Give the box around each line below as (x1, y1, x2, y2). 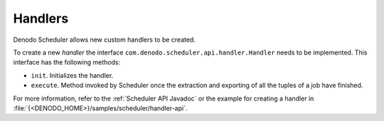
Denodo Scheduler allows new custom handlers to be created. (13, 35, 196, 44)
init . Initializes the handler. (31, 71, 114, 79)
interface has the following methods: (13, 58, 121, 67)
